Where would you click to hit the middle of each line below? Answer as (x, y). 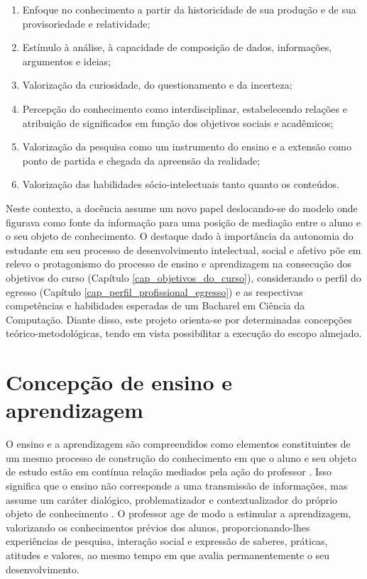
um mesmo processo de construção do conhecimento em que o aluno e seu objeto (181, 457)
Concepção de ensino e (119, 382)
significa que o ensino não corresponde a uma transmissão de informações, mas (177, 485)
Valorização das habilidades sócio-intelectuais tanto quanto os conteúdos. (181, 184)
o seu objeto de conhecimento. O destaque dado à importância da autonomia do (180, 236)
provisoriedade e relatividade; (86, 23)
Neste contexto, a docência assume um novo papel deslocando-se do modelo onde (182, 208)
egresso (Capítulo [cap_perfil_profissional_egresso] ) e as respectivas (154, 291)
